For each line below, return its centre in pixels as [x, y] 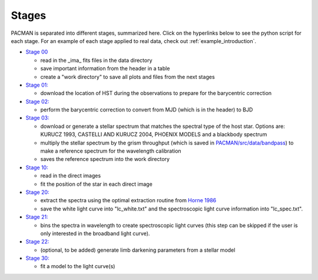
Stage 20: [37, 192]
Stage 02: [37, 101]
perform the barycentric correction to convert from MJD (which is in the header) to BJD [147, 110]
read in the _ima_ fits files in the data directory [96, 60]
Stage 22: [37, 242]
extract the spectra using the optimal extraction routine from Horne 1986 [128, 200]
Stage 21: [37, 217]
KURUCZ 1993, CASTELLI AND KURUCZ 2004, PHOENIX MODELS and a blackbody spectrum [154, 134]
